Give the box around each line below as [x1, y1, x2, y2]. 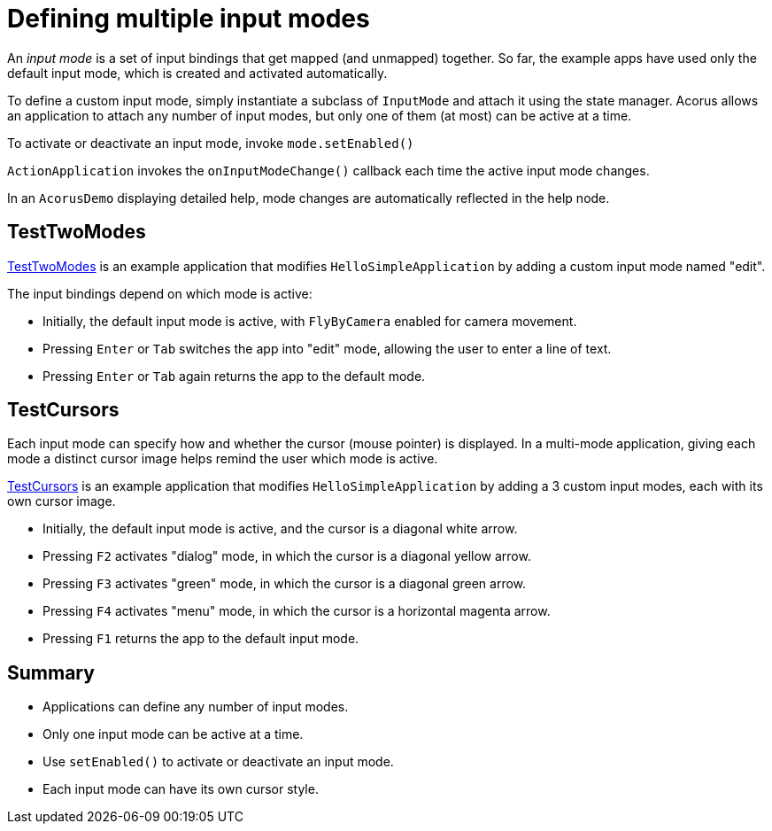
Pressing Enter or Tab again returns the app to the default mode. [42, 368, 426, 384]
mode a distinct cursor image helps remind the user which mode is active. [7, 451, 438, 467]
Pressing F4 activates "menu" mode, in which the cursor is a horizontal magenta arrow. [42, 603, 551, 619]
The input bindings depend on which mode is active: [7, 285, 313, 301]
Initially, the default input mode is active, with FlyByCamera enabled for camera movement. [42, 313, 577, 329]
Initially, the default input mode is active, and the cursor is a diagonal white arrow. [42, 521, 518, 537]
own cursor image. [7, 493, 116, 509]
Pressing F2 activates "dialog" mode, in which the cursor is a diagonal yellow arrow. [42, 548, 531, 564]
